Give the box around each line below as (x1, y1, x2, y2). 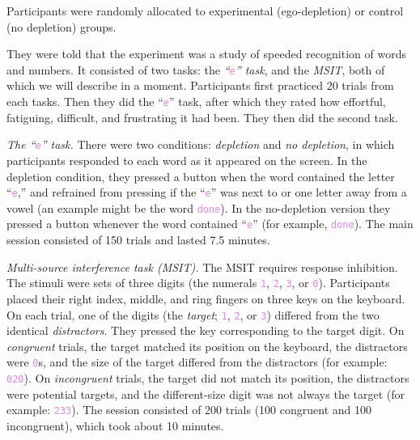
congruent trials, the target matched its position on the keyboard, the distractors (6, 337, 408, 354)
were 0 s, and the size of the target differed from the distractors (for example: (6, 353, 388, 370)
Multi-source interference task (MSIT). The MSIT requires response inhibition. (6, 258, 398, 275)
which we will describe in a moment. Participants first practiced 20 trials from (6, 77, 394, 94)
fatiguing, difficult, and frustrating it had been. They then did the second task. (6, 108, 398, 125)
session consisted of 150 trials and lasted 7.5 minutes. (6, 231, 270, 248)
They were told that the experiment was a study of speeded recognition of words (6, 45, 406, 62)
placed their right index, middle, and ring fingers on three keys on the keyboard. (6, 290, 405, 307)
